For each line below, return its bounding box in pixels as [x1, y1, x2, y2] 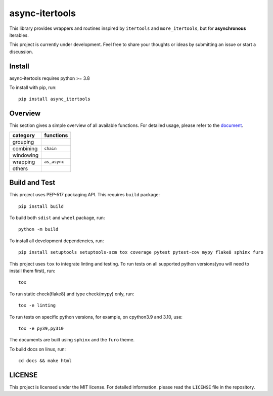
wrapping [12, 158, 35, 165]
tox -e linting [18, 302, 56, 309]
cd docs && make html [18, 358, 72, 364]
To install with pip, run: [9, 84, 57, 91]
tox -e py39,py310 [18, 325, 64, 331]
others [12, 165, 28, 172]
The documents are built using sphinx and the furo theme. [9, 337, 135, 343]
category [12, 131, 35, 139]
